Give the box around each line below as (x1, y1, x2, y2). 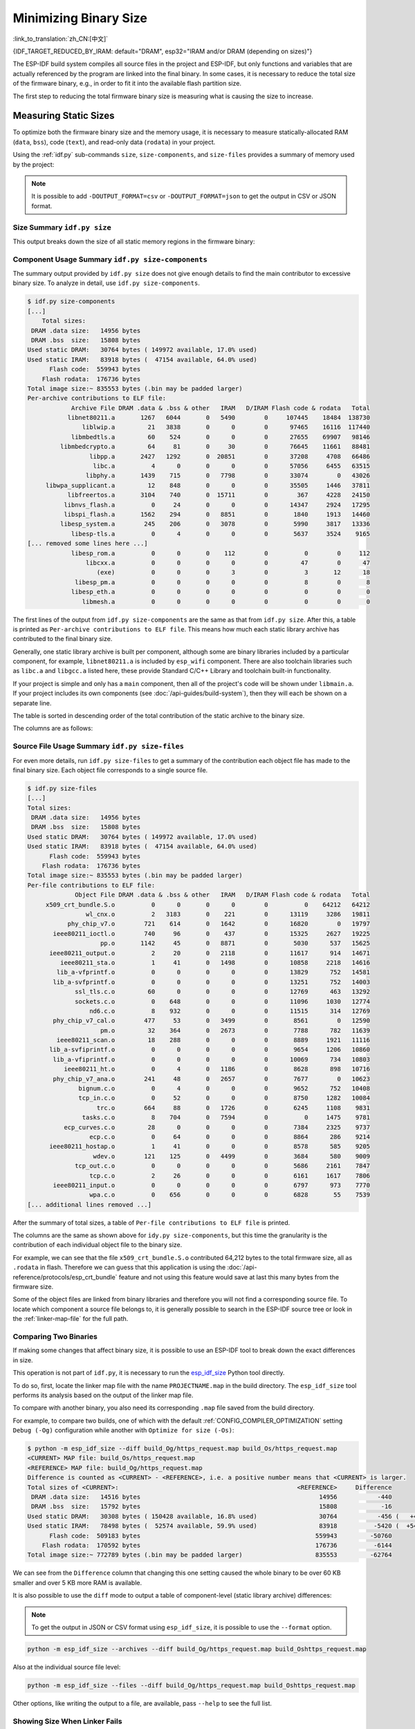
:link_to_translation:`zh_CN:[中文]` (12, 35, 109, 43)
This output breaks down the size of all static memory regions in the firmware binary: (12, 237, 255, 246)
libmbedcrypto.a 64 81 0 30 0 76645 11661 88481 (59, 443, 370, 451)
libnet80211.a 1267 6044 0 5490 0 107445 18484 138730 (67, 414, 370, 422)
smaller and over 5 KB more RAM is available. (12, 1578, 142, 1587)
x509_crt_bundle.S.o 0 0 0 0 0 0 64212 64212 (45, 900, 370, 909)
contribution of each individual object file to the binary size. (12, 1241, 183, 1249)
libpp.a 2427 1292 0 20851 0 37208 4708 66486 (89, 452, 370, 460)
